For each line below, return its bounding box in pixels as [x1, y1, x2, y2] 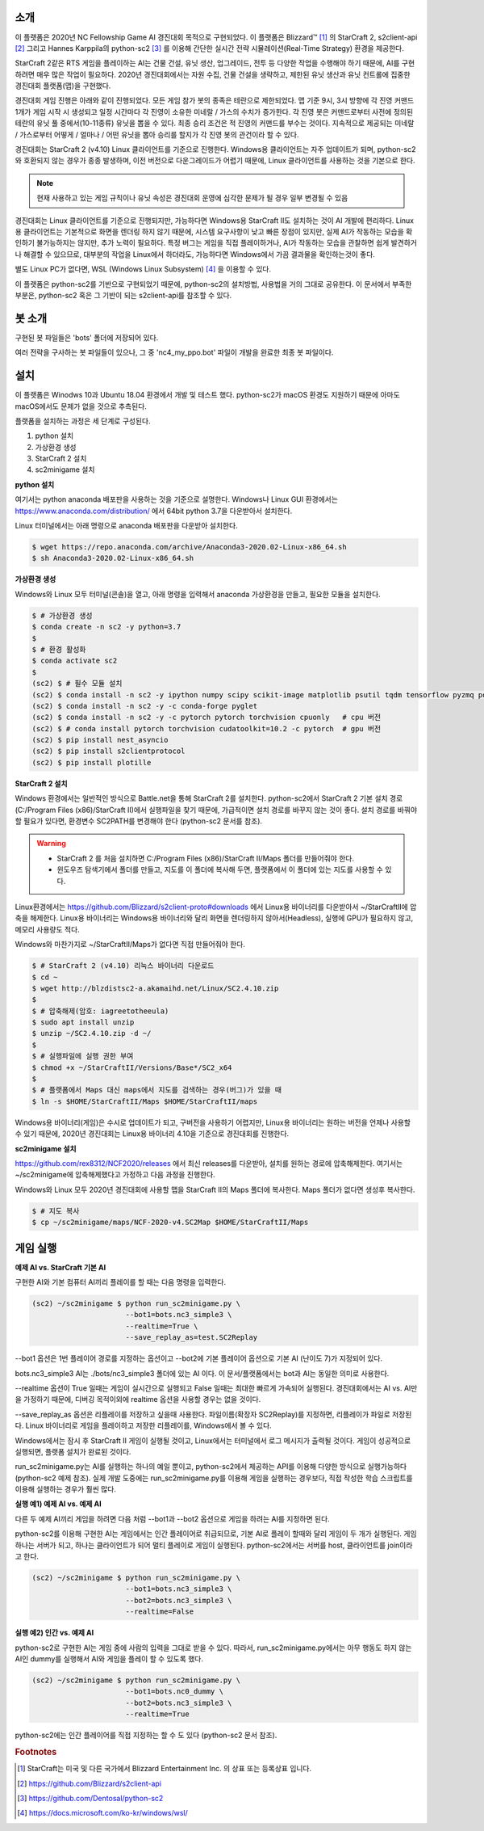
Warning [36, 839, 66, 848]
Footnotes [15, 1746, 57, 1757]
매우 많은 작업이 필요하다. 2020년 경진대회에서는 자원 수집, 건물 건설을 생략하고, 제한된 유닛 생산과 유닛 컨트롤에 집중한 [36, 69, 411, 79]
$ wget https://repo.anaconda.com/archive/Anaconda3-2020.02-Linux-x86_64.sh [31, 542, 347, 552]
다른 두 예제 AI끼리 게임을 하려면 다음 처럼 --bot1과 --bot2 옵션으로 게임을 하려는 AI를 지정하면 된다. [15, 1513, 330, 1523]
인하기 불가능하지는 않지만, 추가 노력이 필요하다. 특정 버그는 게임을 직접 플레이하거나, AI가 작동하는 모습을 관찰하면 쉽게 [15, 238, 390, 248]
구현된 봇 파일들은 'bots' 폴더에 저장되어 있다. [15, 332, 159, 343]
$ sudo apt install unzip [31, 1018, 135, 1027]
